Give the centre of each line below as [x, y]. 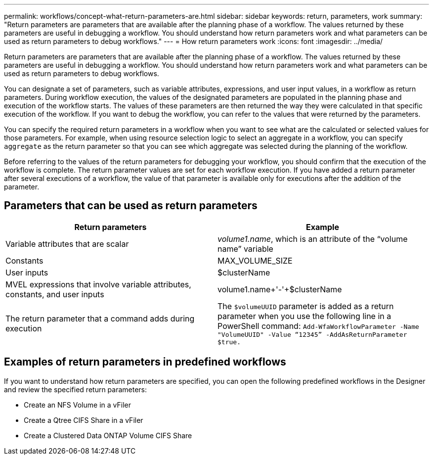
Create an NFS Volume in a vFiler [77, 405]
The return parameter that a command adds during [100, 318]
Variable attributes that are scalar [67, 244]
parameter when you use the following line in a [304, 316]
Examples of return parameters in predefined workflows [145, 362]
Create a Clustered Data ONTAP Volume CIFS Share [108, 435]
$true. [229, 342]
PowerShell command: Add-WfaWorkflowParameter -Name [318, 326]
